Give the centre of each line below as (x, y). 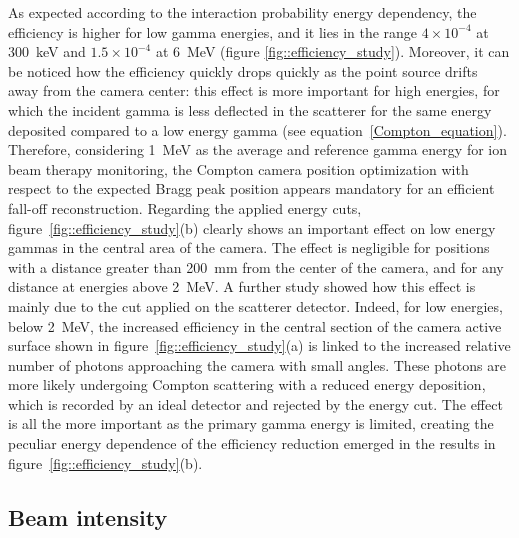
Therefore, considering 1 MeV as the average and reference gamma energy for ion (257, 149)
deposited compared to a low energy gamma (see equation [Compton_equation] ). (257, 129)
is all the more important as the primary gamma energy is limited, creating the (251, 423)
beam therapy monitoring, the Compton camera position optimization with (238, 168)
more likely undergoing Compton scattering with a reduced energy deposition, (247, 384)
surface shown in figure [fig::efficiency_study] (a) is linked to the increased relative (259, 345)
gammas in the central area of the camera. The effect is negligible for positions (249, 247)
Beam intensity (88, 516)
